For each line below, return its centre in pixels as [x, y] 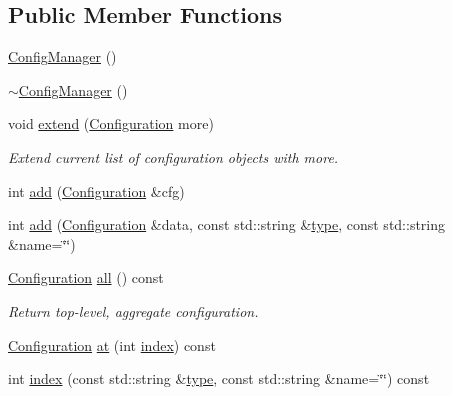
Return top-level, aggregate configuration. [133, 310]
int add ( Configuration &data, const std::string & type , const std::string [227, 224]
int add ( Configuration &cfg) [96, 190]
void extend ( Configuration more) [111, 123]
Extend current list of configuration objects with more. [173, 156]
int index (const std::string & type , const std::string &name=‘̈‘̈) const [219, 378]
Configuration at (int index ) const [112, 344]
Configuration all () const [86, 277]
